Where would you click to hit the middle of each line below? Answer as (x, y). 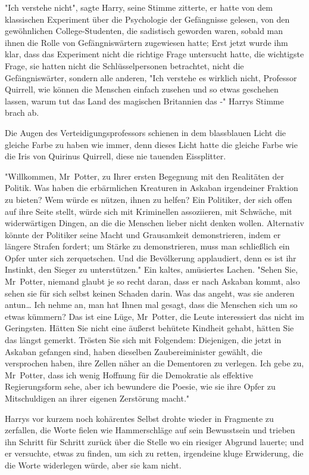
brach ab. (22, 112)
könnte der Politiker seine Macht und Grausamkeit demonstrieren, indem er (143, 234)
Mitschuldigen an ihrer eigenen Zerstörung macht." (97, 398)
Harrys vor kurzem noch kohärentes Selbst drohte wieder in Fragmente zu (139, 418)
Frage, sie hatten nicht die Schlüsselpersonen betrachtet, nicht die (124, 65)
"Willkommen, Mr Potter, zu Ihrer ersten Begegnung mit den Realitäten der (144, 176)
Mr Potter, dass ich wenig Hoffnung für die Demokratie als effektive (129, 374)
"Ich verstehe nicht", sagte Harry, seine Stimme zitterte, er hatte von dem (139, 7)
